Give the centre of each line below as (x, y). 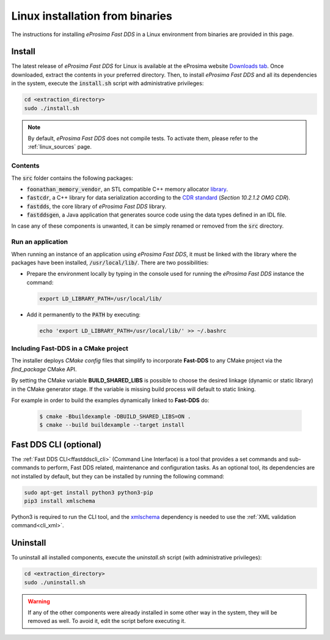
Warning (39, 601)
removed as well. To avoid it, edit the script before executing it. (107, 621)
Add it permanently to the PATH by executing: (83, 314)
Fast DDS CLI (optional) (57, 445)
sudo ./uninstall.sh (55, 582)
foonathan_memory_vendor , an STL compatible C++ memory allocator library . (127, 189)
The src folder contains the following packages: (72, 178)
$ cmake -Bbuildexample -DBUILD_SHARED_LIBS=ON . (115, 417)
